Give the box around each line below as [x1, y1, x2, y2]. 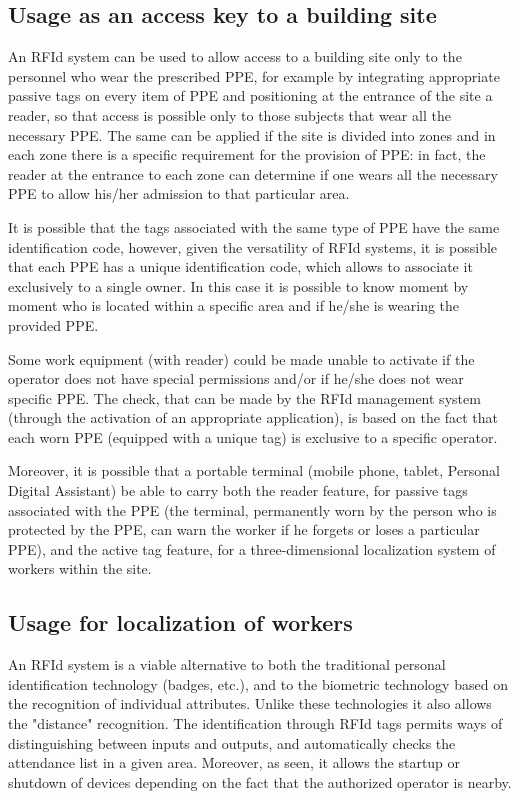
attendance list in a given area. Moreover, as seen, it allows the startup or [8, 752, 461, 773]
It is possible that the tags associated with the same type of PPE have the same [8, 216, 500, 237]
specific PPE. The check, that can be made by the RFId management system [8, 387, 481, 408]
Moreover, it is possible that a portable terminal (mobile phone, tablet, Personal [8, 460, 500, 481]
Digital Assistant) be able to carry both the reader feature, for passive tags [8, 480, 468, 501]
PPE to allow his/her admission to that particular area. [8, 183, 350, 204]
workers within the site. [8, 558, 152, 579]
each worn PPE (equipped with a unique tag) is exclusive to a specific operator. [8, 426, 498, 447]
